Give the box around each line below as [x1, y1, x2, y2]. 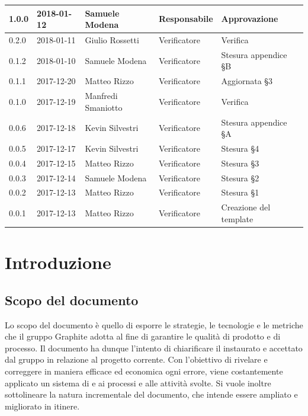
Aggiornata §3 [221, 75, 273, 87]
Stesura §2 [221, 171, 259, 184]
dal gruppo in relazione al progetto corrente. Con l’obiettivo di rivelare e [5, 353, 268, 366]
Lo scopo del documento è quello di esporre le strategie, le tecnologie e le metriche [5, 318, 303, 331]
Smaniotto [85, 101, 123, 113]
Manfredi [85, 89, 118, 102]
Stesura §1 [221, 186, 259, 199]
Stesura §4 [221, 142, 259, 154]
